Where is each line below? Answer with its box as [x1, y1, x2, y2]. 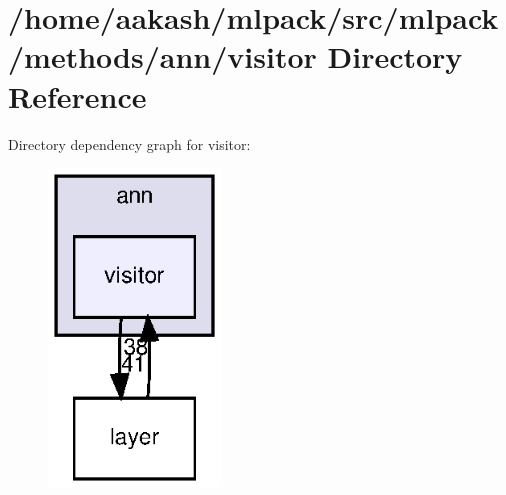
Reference [8, 75, 147, 116]
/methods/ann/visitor [8, 36, 317, 77]
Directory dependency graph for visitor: [8, 133, 251, 154]
